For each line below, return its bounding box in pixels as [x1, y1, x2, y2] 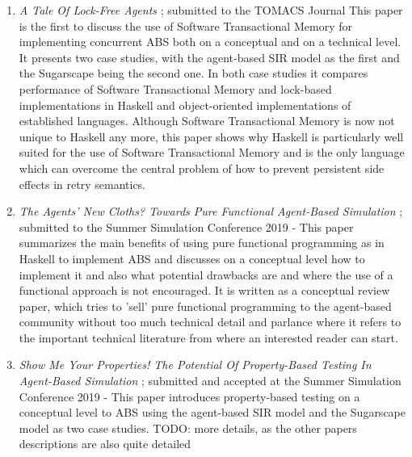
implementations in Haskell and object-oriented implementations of [19, 96, 351, 113]
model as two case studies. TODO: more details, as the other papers [19, 419, 357, 436]
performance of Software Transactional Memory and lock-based [19, 80, 332, 97]
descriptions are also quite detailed [19, 435, 191, 452]
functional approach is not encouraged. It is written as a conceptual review [19, 282, 390, 299]
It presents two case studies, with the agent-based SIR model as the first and [19, 48, 400, 65]
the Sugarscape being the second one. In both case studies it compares [19, 65, 368, 82]
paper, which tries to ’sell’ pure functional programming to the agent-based [19, 297, 392, 314]
